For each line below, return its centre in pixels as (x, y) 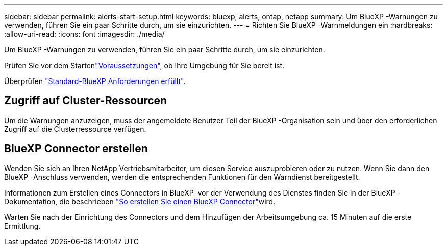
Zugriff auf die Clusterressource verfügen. (75, 129)
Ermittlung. (22, 226)
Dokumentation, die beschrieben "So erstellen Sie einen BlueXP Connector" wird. (140, 201)
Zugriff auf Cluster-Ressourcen (86, 101)
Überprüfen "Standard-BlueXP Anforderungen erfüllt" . (95, 81)
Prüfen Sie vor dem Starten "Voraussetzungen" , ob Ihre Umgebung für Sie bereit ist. (144, 65)
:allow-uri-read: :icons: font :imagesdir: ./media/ (84, 34)
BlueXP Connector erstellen (76, 149)
